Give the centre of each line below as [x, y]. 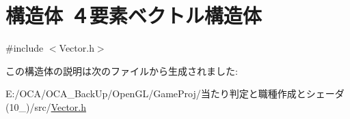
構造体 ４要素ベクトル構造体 [134, 15]
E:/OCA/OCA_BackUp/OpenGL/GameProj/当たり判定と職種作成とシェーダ [175, 93]
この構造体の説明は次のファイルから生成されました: [122, 70]
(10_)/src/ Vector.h [46, 106]
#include [25, 48]
